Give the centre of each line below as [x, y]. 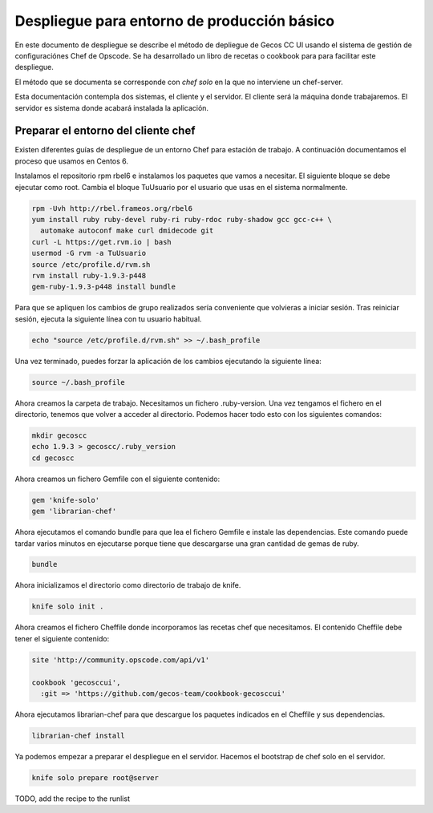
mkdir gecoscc [59, 435]
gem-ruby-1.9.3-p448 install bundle [104, 287]
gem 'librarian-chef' [74, 512]
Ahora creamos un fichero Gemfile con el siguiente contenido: [117, 479]
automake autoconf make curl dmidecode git [127, 231]
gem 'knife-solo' [66, 500]
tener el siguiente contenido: [62, 638]
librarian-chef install [79, 735]
